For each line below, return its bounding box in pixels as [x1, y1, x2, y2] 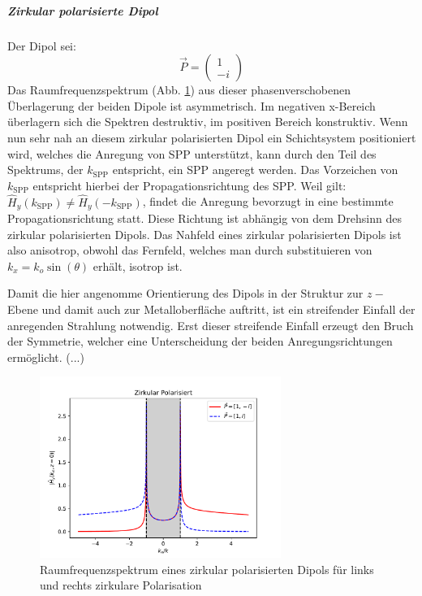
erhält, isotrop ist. [93, 257, 183, 274]
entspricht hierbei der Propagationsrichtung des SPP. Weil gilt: [32, 176, 347, 194]
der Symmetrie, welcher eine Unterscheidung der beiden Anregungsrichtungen [7, 333, 393, 350]
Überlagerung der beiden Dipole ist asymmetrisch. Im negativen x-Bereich [7, 97, 376, 114]
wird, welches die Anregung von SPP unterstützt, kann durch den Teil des [7, 145, 377, 162]
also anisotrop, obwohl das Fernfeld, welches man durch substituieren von [7, 241, 372, 259]
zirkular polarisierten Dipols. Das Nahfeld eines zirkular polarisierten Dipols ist [7, 225, 402, 242]
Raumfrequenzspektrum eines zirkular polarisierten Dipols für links [40, 560, 374, 577]
